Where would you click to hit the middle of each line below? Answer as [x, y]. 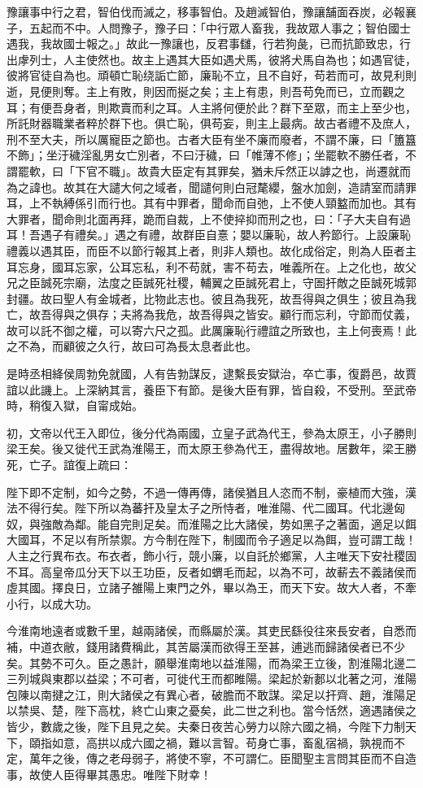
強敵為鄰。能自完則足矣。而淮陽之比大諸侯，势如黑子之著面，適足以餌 [228, 523]
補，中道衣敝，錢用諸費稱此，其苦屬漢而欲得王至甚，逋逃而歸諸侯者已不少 [206, 646]
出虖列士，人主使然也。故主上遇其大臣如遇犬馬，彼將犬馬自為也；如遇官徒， [211, 59]
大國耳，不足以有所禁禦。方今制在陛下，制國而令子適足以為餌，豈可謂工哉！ [211, 540]
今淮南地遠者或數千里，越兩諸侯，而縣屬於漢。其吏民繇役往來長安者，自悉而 [211, 631]
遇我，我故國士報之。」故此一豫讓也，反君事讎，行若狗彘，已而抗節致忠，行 [209, 44]
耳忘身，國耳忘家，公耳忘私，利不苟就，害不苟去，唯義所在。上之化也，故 [206, 266]
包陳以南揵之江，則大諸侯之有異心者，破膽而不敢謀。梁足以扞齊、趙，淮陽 [206, 694]
